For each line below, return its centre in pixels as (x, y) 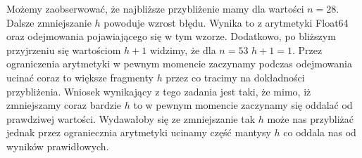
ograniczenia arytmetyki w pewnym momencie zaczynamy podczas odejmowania (179, 64)
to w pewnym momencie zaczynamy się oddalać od (243, 105)
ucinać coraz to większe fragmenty (80, 77)
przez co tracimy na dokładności (235, 77)
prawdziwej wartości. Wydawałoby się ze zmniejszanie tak (131, 118)
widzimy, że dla (183, 50)
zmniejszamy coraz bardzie (64, 105)
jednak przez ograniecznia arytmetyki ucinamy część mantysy (139, 132)
